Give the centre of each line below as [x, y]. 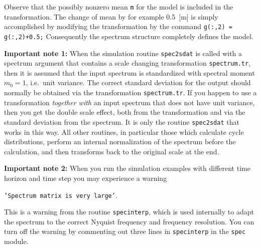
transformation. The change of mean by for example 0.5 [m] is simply [111, 16]
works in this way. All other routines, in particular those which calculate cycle [124, 132]
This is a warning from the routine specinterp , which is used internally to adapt [129, 212]
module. [16, 241]
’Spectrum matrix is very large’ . [61, 195]
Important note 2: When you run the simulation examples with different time [127, 168]
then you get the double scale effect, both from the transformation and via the [125, 112]
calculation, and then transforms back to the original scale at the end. [112, 151]
